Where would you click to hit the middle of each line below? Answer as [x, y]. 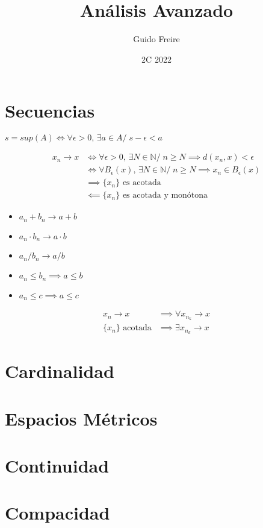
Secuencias [50, 111]
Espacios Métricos [81, 418]
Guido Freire [156, 39]
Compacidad [57, 513]
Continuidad [57, 465]
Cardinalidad [60, 371]
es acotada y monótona [165, 196]
